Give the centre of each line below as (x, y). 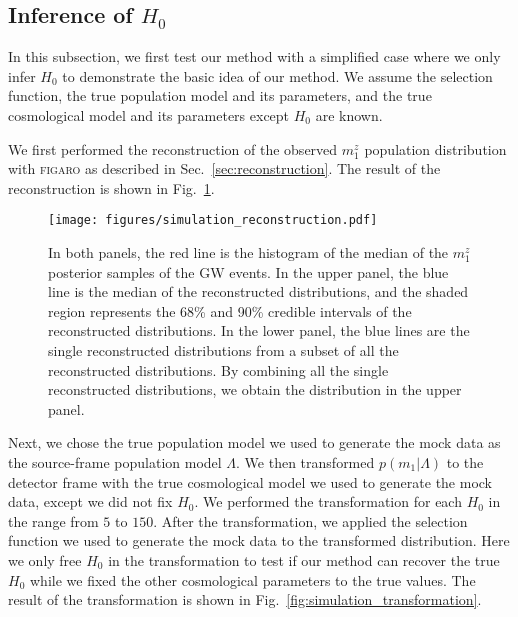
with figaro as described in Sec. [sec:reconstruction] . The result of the (224, 168)
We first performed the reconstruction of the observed (173, 148)
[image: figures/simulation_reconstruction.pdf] (213, 220)
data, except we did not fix (90, 501)
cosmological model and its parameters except (149, 114)
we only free (45, 559)
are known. (349, 114)
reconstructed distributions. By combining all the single (218, 369)
